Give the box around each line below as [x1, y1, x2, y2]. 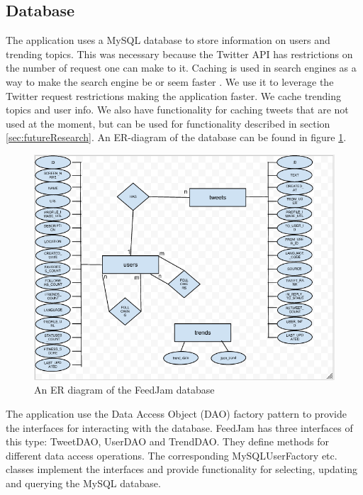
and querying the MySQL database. [6, 475, 161, 490]
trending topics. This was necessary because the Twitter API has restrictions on [6, 46, 353, 61]
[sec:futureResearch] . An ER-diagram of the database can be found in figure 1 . [6, 130, 347, 145]
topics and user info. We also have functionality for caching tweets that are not [6, 102, 349, 117]
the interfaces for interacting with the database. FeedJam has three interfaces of [6, 420, 353, 435]
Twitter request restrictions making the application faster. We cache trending [6, 88, 342, 103]
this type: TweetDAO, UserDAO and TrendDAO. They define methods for [6, 434, 329, 449]
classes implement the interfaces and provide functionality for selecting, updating [6, 462, 357, 477]
